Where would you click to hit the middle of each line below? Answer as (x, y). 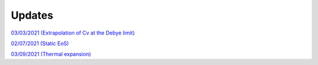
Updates (32, 15)
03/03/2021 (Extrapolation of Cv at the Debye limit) (73, 33)
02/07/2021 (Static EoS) (40, 43)
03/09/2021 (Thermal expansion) (51, 54)
